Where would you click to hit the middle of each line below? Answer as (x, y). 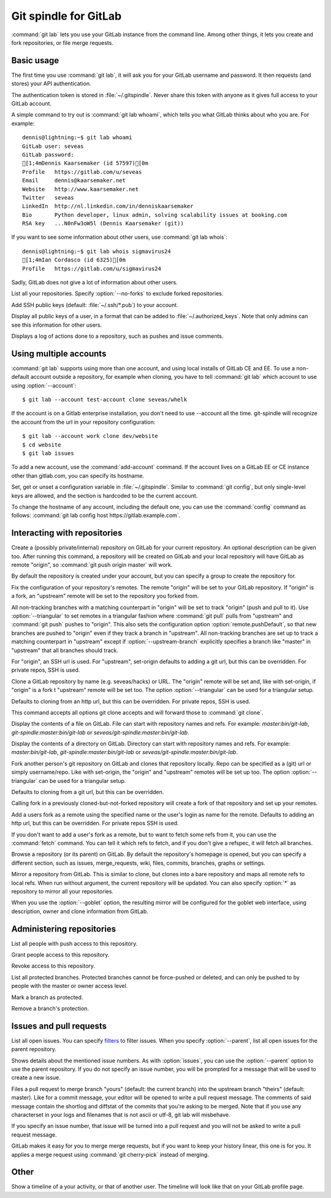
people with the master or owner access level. (70, 986)
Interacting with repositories (67, 533)
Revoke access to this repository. (53, 966)
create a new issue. (36, 1078)
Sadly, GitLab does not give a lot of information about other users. (94, 282)
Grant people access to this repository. (60, 955)
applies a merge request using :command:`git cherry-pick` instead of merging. (110, 1154)
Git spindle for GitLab (67, 16)
